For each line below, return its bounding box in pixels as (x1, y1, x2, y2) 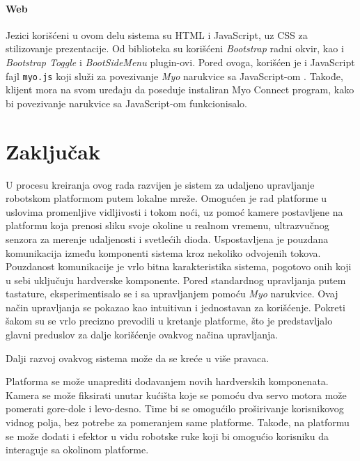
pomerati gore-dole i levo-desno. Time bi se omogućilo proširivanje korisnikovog (6, 401, 344, 416)
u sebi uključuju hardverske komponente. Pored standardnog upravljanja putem (6, 272, 346, 287)
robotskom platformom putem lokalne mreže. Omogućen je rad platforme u (6, 191, 327, 205)
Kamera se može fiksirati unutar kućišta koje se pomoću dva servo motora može (6, 387, 347, 402)
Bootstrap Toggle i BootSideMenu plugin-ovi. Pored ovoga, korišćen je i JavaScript (6, 54, 355, 69)
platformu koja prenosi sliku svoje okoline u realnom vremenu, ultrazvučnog (6, 218, 329, 233)
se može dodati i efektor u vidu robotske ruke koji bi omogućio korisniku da (6, 428, 329, 443)
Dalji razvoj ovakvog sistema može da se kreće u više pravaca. (6, 350, 269, 365)
